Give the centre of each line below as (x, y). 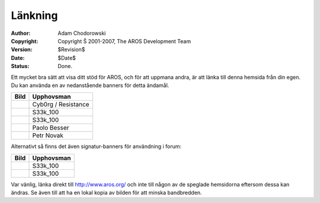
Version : (22, 50)
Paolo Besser (51, 128)
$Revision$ (71, 50)
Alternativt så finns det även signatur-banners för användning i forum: (96, 146)
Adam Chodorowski (82, 33)
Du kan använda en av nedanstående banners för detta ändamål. (90, 85)
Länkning (34, 15)
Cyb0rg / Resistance (61, 105)
